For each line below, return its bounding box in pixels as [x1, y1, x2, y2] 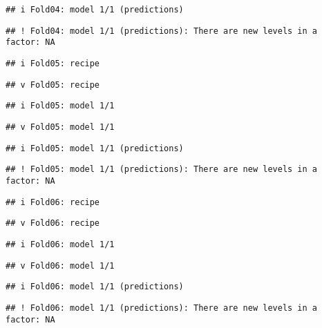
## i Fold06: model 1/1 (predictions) [6, 282, 184, 292]
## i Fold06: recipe [6, 197, 100, 207]
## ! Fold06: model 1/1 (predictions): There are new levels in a [6, 302, 318, 313]
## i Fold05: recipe [6, 58, 100, 68]
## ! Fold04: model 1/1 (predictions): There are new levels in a [6, 26, 318, 36]
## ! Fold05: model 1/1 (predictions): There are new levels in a [6, 164, 318, 175]
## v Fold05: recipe [6, 79, 100, 90]
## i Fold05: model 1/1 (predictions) [6, 143, 184, 153]
